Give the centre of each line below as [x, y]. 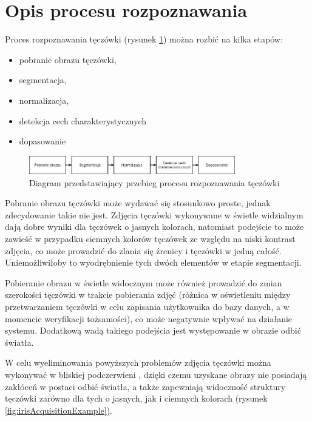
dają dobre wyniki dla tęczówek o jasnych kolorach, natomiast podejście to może [154, 227]
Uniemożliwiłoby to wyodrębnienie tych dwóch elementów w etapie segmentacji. [153, 262]
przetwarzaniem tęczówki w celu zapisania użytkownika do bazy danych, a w [147, 306]
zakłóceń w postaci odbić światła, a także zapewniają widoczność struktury [145, 386]
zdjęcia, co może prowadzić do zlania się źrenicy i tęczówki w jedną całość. [143, 250]
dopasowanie [42, 141]
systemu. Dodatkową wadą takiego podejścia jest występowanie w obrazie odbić [153, 330]
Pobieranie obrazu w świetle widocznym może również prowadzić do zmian [144, 282]
